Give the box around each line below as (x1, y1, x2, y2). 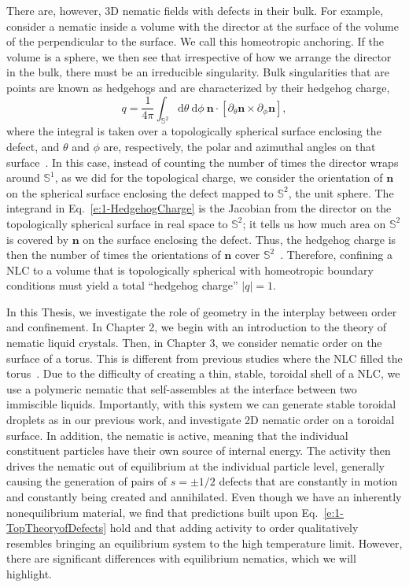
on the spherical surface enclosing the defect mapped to (6, 184, 274, 201)
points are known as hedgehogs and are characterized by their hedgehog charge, (6, 79, 390, 95)
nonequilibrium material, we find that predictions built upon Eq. (6, 504, 319, 520)
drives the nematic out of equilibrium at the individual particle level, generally (6, 457, 385, 474)
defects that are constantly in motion (219, 473, 398, 489)
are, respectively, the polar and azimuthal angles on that (103, 138, 376, 154)
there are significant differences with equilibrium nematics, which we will (6, 550, 356, 567)
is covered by (6, 231, 69, 247)
